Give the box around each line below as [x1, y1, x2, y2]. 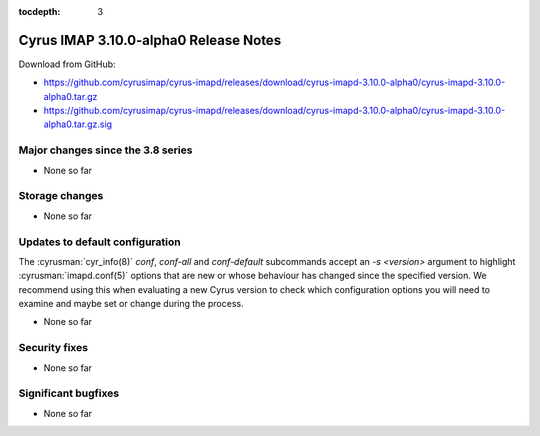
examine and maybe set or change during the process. [18, 298, 244, 310]
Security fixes [18, 341, 89, 355]
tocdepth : [18, 6, 61, 17]
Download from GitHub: [18, 58, 116, 70]
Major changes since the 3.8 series [18, 143, 193, 157]
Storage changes [18, 189, 104, 203]
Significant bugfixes [18, 386, 120, 400]
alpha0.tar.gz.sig [43, 118, 113, 130]
